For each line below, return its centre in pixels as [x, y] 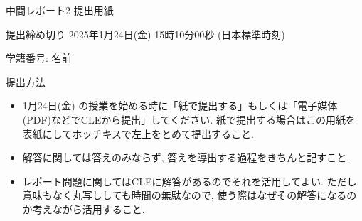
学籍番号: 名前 [39, 58]
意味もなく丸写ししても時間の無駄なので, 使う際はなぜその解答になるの [190, 195]
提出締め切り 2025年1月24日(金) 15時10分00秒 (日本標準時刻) [145, 34]
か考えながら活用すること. [84, 209]
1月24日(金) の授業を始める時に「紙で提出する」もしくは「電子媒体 [180, 106]
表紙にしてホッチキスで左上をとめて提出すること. [138, 133]
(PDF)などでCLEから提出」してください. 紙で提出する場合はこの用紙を [189, 119]
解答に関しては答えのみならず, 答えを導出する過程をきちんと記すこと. [186, 157]
